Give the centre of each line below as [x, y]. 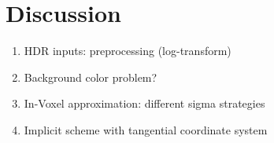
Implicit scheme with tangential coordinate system [146, 129]
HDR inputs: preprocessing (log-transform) [128, 51]
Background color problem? [91, 77]
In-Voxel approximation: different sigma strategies [144, 103]
